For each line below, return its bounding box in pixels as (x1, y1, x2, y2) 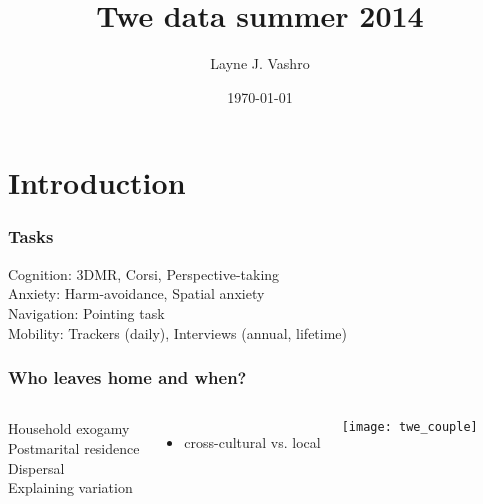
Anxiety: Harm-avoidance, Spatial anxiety (8, 283, 265, 304)
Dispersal (8, 457, 65, 478)
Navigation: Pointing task (8, 302, 165, 323)
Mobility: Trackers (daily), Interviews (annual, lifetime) (8, 322, 348, 343)
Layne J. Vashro (210, 53, 310, 74)
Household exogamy (8, 418, 130, 439)
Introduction (8, 162, 186, 203)
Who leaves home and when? (8, 365, 247, 390)
